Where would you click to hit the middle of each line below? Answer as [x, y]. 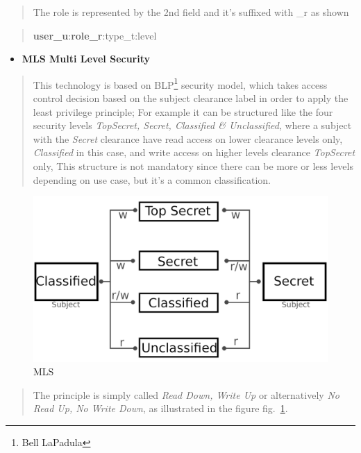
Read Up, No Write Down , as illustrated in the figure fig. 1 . [160, 408]
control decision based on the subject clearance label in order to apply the [191, 98]
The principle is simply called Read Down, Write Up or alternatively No [186, 394]
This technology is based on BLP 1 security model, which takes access [180, 83]
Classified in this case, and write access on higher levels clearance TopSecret [194, 152]
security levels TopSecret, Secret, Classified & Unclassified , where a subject [192, 125]
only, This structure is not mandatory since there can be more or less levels [193, 166]
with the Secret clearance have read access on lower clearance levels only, [188, 138]
